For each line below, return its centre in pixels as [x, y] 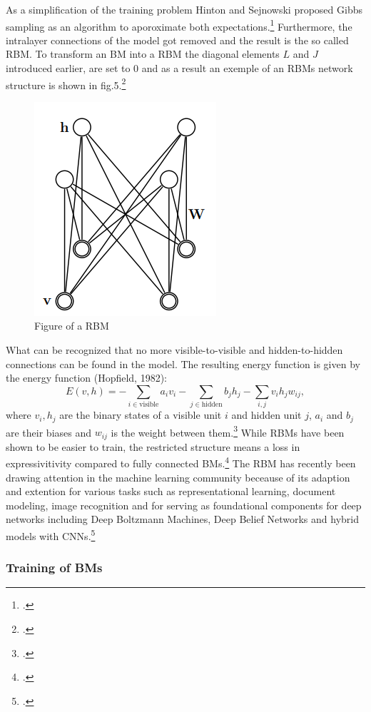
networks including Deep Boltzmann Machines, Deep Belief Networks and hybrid [183, 519]
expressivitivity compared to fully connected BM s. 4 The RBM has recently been [181, 462]
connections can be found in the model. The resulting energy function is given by [183, 363]
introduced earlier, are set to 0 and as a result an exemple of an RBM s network [179, 68]
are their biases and [49, 432]
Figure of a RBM [72, 326]
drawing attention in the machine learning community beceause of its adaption [178, 477]
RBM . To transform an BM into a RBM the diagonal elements [143, 54]
